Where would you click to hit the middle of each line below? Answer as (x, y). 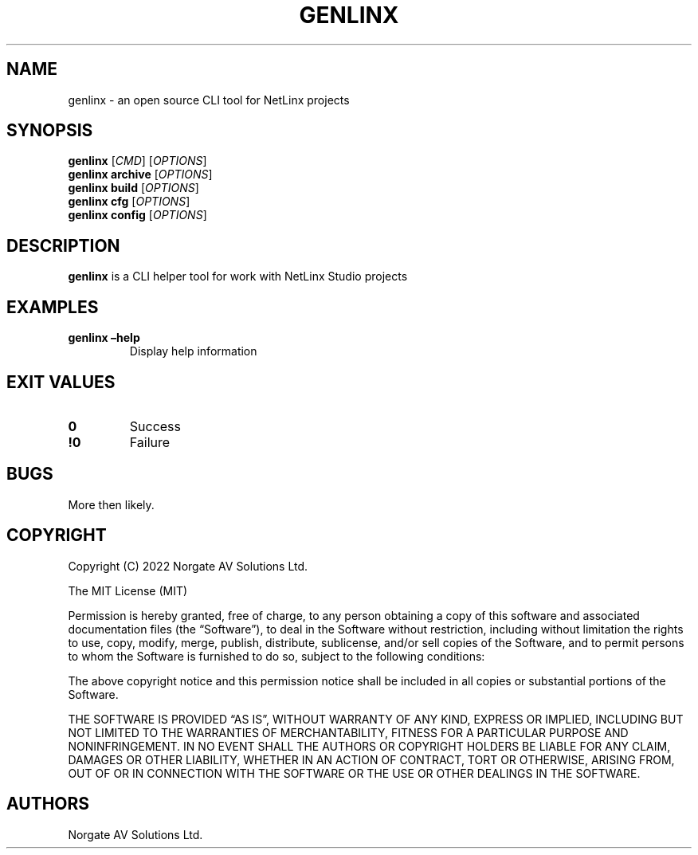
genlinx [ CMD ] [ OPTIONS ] (137, 161)
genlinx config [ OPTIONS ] (137, 215)
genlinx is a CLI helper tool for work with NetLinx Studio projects (238, 277)
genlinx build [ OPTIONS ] (133, 188)
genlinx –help (104, 338)
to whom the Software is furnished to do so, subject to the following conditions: (276, 656)
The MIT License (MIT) (128, 590)
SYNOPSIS (50, 131)
